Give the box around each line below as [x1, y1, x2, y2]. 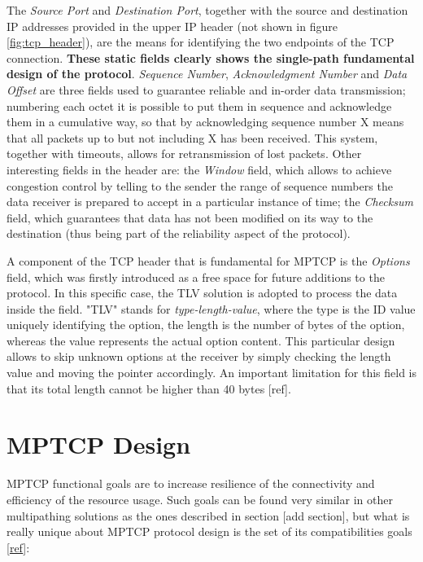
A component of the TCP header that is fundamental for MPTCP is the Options [7, 252, 410, 269]
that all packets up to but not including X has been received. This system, [7, 129, 378, 146]
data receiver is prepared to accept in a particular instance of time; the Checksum [7, 193, 413, 210]
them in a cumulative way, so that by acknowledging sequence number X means [7, 113, 404, 130]
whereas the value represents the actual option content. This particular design [7, 331, 395, 349]
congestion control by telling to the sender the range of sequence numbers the [7, 177, 393, 194]
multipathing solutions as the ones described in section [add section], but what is [7, 507, 410, 524]
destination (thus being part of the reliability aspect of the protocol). [7, 225, 351, 242]
